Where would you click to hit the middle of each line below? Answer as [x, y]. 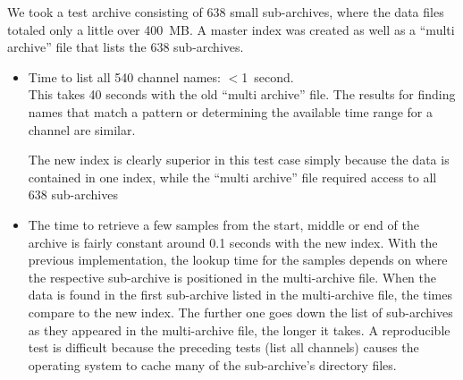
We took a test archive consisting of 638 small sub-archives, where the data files [226, 12]
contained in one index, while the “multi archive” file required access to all [232, 177]
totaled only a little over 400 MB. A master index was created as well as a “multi [231, 29]
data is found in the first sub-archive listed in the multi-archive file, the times [240, 295]
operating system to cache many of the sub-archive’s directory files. [212, 364]
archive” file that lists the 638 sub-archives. [126, 47]
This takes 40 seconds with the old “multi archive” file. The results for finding [242, 94]
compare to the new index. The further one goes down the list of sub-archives [240, 312]
